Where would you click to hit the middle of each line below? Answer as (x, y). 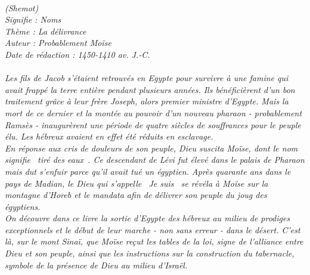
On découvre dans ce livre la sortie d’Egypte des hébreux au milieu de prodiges (148, 218)
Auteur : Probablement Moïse (58, 43)
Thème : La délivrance (46, 31)
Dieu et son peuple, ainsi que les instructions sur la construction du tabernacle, (150, 253)
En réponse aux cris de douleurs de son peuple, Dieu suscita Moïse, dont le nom (151, 148)
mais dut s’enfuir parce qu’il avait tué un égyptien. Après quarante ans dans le (148, 171)
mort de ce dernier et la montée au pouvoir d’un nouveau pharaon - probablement (154, 112)
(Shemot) (22, 7)
